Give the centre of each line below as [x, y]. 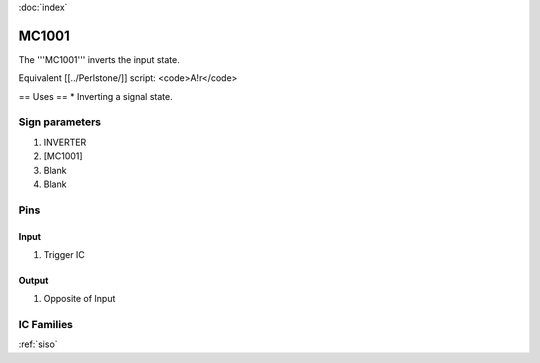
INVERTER [65, 142]
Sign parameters [60, 122]
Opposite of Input [79, 299]
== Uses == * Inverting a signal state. [96, 96]
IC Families [46, 325]
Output [33, 280]
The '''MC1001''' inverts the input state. [99, 59]
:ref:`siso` [38, 344]
